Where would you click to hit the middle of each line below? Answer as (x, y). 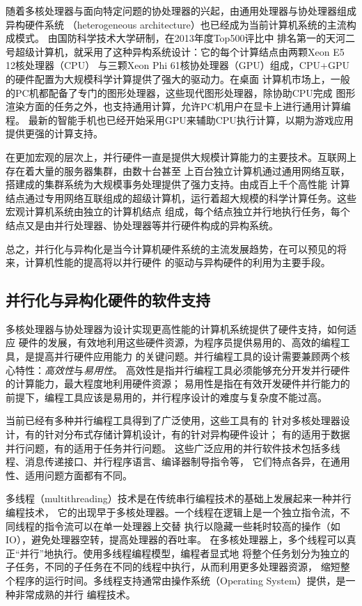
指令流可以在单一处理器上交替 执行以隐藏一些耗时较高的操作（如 (192, 526)
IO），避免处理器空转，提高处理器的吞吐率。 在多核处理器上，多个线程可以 (176, 539)
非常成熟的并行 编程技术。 (75, 594)
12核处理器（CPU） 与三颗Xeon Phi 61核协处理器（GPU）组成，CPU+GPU (178, 65)
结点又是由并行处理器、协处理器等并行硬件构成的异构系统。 (142, 225)
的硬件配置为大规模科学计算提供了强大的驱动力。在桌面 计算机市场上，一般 (178, 78)
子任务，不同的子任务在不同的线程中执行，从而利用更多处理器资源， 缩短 (173, 567)
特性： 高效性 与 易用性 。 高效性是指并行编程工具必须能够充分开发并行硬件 (182, 370)
